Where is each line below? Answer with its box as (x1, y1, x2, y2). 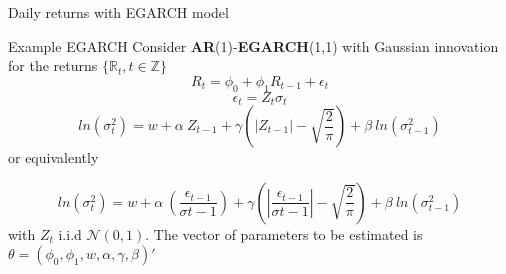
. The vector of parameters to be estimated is (145, 223, 423, 244)
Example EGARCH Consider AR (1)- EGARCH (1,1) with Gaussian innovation (8, 35, 499, 56)
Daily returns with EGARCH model (8, 2, 229, 22)
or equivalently (8, 147, 99, 168)
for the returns (8, 55, 98, 76)
